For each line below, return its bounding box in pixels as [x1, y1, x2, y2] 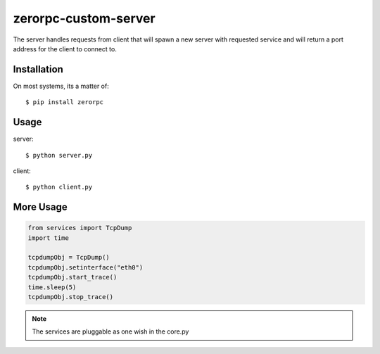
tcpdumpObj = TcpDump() [27, 253, 110, 262]
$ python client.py [25, 183, 93, 191]
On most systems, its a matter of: [13, 82, 109, 90]
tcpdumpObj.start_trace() [27, 273, 118, 282]
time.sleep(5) [27, 283, 77, 291]
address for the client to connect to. [13, 44, 118, 53]
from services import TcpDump [27, 224, 132, 232]
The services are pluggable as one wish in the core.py [32, 327, 189, 336]
